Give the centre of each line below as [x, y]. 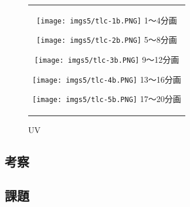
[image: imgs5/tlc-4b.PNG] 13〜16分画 [107, 79]
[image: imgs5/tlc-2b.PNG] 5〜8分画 [107, 40]
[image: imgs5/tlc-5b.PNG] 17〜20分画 [107, 99]
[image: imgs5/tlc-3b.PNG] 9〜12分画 [107, 60]
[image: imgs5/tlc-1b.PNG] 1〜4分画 [107, 20]
